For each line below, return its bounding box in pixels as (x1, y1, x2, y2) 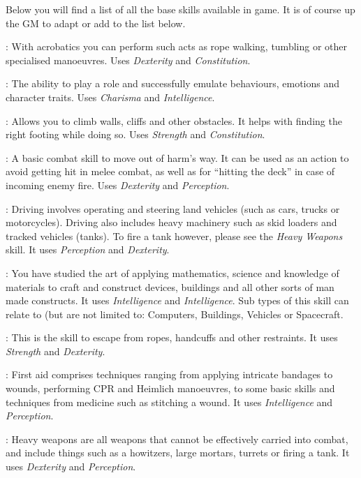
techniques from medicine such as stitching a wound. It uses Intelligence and (6, 394, 333, 409)
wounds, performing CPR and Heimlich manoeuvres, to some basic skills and (6, 381, 335, 396)
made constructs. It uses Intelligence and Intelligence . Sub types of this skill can (6, 293, 349, 308)
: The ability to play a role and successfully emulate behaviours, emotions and (6, 76, 340, 91)
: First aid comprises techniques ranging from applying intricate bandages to (6, 367, 333, 382)
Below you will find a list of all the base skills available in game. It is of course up (6, 2, 355, 16)
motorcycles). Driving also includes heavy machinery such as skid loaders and (6, 215, 337, 230)
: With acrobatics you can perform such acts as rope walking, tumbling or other (6, 39, 347, 54)
